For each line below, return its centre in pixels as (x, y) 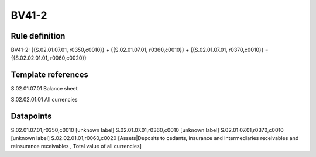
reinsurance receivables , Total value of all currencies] (76, 146)
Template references (50, 75)
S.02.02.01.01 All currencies (44, 99)
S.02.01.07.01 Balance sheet (44, 89)
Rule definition (38, 36)
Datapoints (31, 116)
